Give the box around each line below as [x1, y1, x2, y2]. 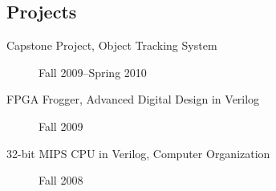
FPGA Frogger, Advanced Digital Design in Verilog [6, 91, 260, 108]
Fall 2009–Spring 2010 [39, 63, 147, 80]
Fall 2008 [39, 172, 83, 189]
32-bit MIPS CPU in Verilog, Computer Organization [6, 144, 270, 161]
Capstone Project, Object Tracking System [6, 37, 217, 54]
